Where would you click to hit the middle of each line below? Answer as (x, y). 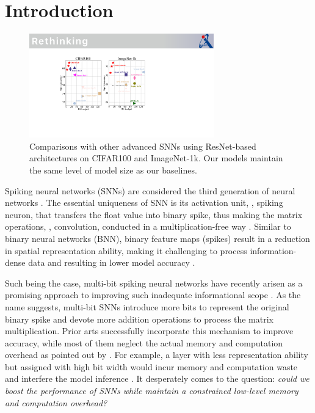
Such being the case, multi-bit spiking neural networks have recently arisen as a (154, 283)
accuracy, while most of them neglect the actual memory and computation (144, 342)
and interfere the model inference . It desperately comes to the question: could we (157, 378)
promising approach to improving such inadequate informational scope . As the (153, 295)
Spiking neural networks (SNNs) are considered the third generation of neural (150, 190)
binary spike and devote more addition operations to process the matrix (139, 319)
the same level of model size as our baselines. (113, 170)
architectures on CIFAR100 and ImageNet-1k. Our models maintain (156, 158)
